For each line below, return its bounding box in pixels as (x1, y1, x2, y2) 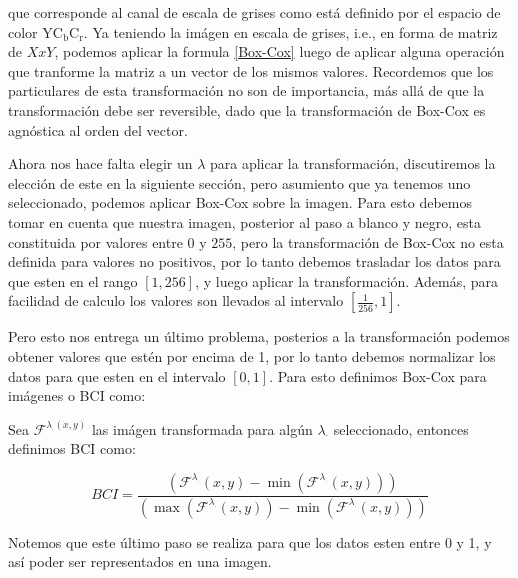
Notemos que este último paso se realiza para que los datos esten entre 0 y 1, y (8, 531, 492, 552)
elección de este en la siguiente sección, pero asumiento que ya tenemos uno (8, 172, 471, 193)
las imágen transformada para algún (91, 418, 313, 439)
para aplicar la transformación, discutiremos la (209, 153, 496, 174)
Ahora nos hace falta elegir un (8, 153, 193, 174)
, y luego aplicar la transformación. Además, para (195, 270, 499, 291)
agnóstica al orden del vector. (8, 119, 188, 140)
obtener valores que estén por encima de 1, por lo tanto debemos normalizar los (8, 345, 496, 366)
